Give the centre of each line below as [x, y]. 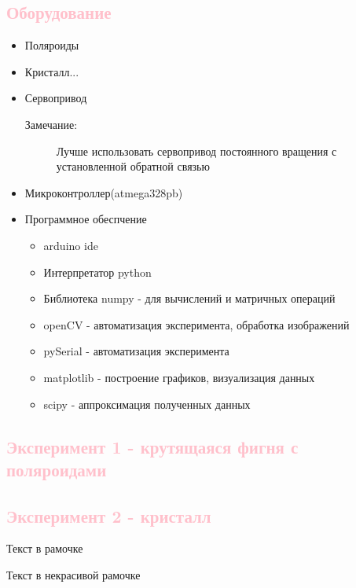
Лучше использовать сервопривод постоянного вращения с [196, 151]
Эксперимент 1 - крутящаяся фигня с [152, 446]
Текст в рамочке [45, 548]
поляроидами [57, 469]
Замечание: [51, 124]
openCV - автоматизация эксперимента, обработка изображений [196, 324]
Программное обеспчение [86, 219]
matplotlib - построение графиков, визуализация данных [179, 377]
